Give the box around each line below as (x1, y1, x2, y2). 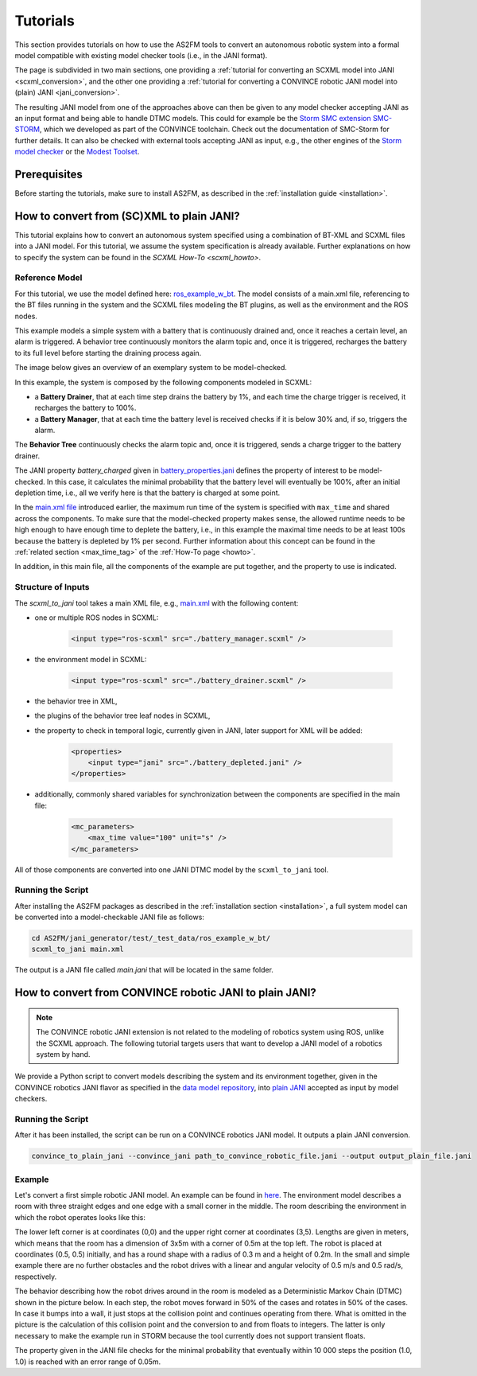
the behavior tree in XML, (34, 696, 118, 706)
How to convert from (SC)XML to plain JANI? (14, 209, 240, 223)
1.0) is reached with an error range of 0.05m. (14, 1357, 161, 1366)
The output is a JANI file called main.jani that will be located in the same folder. (14, 965, 274, 975)
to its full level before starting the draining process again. (14, 348, 202, 357)
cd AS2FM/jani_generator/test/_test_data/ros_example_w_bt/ (31, 934, 271, 943)
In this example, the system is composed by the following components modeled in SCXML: (14, 377, 312, 387)
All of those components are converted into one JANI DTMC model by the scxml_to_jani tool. (14, 864, 329, 875)
